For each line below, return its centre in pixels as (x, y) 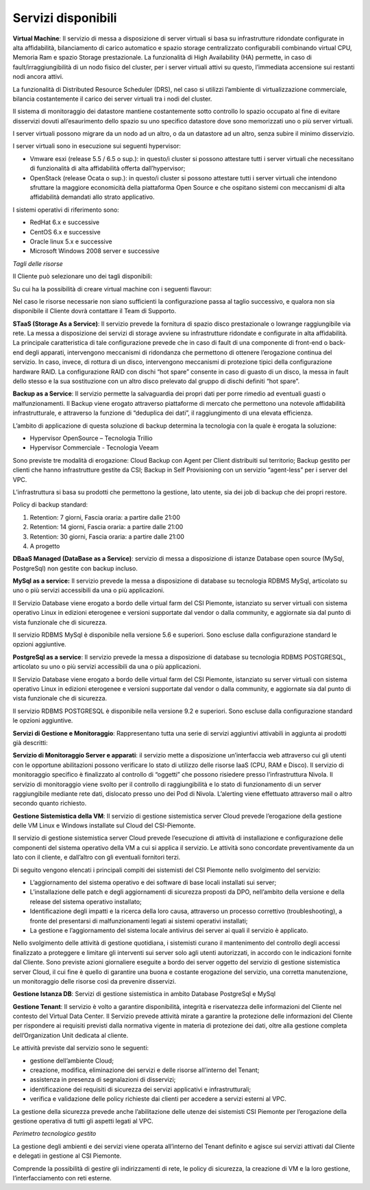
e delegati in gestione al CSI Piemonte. (67, 1156)
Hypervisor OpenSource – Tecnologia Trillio (91, 438)
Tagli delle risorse (38, 263)
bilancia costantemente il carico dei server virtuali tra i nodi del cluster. (112, 99)
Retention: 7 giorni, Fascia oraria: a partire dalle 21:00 (105, 517)
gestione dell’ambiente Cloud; (72, 1060)
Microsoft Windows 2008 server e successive (95, 251)
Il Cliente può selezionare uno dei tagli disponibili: (83, 276)
